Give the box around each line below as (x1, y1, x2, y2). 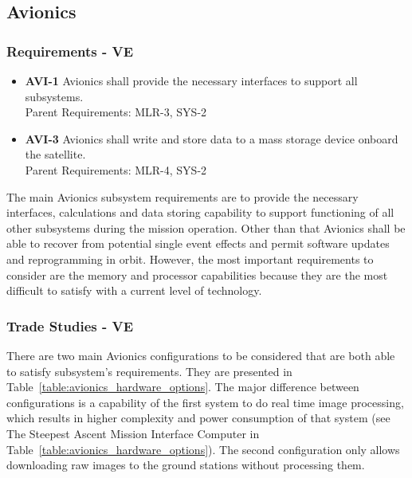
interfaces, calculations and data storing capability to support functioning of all (6, 204, 394, 221)
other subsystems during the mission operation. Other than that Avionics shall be (6, 219, 406, 236)
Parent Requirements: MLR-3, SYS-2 (25, 104, 207, 120)
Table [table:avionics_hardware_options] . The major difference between (6, 378, 359, 395)
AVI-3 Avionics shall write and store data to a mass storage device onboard (25, 130, 398, 147)
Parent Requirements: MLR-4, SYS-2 (25, 161, 207, 178)
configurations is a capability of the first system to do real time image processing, (6, 394, 404, 410)
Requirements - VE (6, 41, 134, 61)
